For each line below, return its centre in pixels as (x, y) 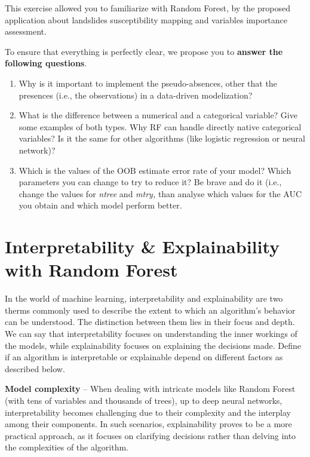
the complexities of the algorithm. (67, 447)
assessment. (26, 31)
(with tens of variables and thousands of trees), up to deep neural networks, (144, 400)
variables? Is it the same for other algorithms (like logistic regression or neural (162, 138)
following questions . (46, 63)
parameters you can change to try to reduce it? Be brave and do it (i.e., (150, 182)
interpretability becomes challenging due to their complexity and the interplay (148, 412)
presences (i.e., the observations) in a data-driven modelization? (136, 95)
